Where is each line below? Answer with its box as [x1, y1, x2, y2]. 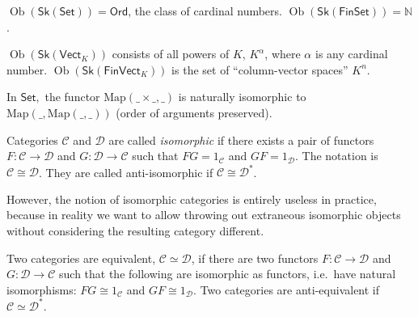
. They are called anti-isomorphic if [39, 163, 213, 180]
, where [264, 45, 301, 62]
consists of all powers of [112, 45, 230, 62]
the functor [44, 88, 100, 105]
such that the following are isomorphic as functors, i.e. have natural [59, 265, 396, 282]
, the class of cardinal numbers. [128, 2, 282, 19]
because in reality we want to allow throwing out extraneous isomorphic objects [6, 206, 401, 223]
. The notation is [294, 147, 378, 164]
